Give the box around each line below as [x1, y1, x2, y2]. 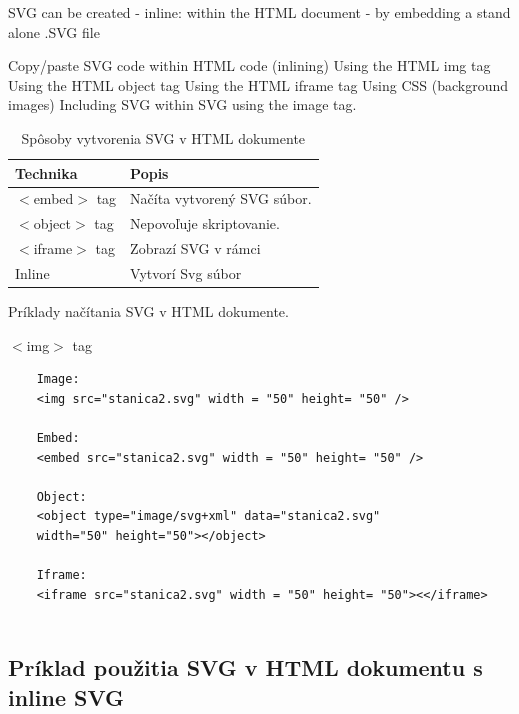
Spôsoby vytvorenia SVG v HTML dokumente [21, 127, 306, 148]
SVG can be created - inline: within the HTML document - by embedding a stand [8, 2, 511, 22]
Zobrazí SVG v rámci [130, 238, 261, 259]
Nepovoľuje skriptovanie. [130, 213, 280, 234]
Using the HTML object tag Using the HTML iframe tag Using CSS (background [8, 74, 509, 95]
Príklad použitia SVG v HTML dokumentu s [8, 652, 483, 683]
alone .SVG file [8, 21, 100, 42]
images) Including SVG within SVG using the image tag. [8, 94, 357, 115]
